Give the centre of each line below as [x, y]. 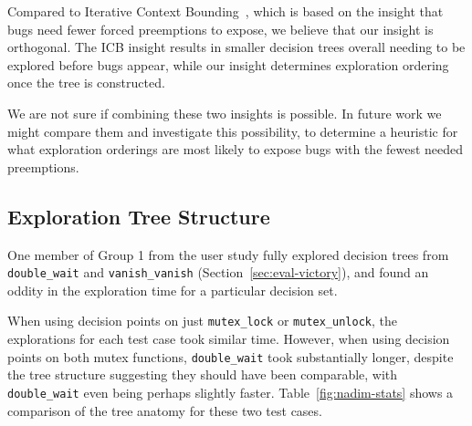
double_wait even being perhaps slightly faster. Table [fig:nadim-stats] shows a [231, 392]
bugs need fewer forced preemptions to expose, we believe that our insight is [220, 29]
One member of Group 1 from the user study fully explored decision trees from [228, 254]
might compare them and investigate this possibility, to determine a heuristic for [233, 131]
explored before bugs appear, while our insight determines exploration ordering [228, 64]
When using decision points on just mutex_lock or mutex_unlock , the [202, 321]
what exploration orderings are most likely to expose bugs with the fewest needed [236, 149]
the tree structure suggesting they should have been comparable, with [203, 374]
